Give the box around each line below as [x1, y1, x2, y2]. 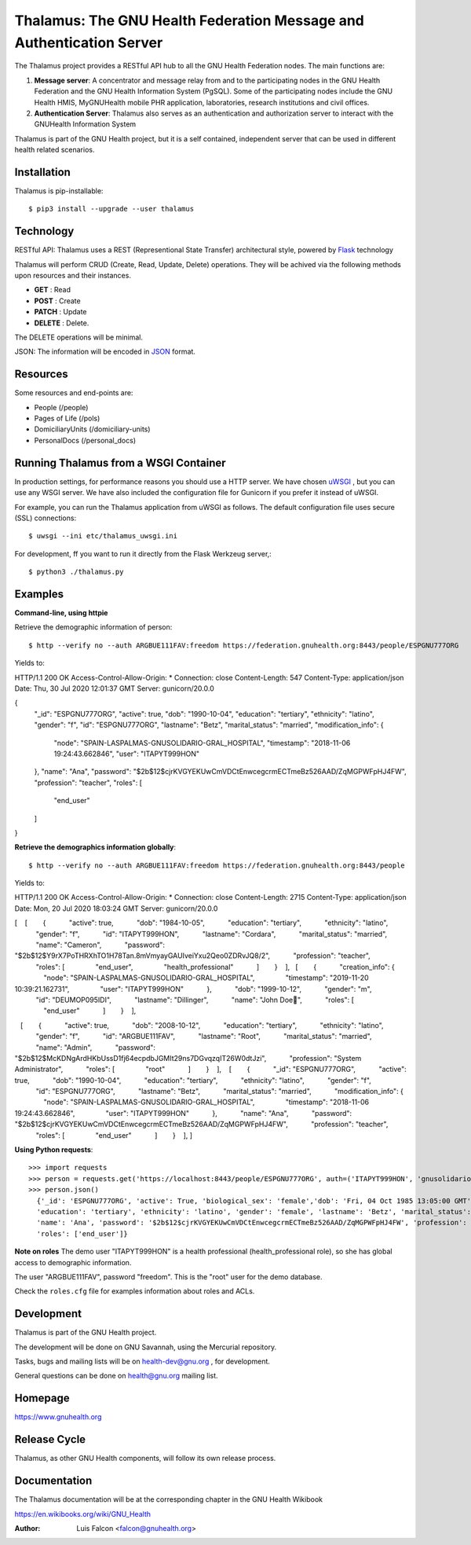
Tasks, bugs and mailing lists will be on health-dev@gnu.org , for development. [14, 1356, 271, 1367]
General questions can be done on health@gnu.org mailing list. [14, 1371, 219, 1381]
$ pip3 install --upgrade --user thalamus [28, 204, 195, 214]
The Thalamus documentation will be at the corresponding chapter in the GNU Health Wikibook [14, 1495, 323, 1504]
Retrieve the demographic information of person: [14, 622, 173, 632]
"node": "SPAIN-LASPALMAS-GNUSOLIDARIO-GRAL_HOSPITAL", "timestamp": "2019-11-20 [43, 973, 369, 982]
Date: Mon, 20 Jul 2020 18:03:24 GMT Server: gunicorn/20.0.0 [14, 904, 218, 913]
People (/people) [34, 402, 89, 412]
